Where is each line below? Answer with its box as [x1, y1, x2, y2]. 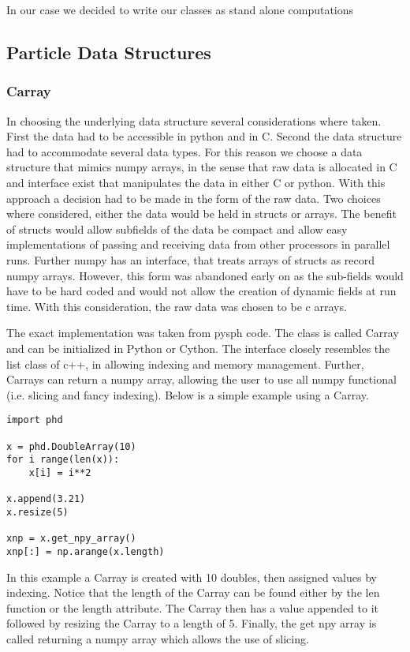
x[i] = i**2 [28, 467, 91, 478]
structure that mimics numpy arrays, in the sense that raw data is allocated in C [6, 159, 397, 175]
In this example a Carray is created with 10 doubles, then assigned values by [6, 568, 377, 585]
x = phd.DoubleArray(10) [6, 440, 136, 452]
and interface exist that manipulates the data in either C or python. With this [6, 174, 386, 190]
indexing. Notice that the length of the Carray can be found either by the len [6, 584, 380, 601]
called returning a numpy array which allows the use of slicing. [6, 630, 309, 646]
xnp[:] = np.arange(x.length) [6, 545, 165, 557]
